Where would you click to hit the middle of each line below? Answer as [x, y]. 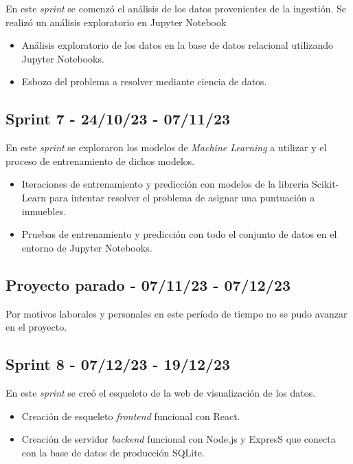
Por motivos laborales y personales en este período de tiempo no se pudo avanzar [176, 313]
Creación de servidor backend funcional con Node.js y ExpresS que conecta [179, 439]
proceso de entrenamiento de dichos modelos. [100, 161]
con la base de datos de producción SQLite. [113, 452]
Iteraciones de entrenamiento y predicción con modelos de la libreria [165, 184]
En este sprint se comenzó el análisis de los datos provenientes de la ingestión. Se [176, 8]
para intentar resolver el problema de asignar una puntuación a [182, 197]
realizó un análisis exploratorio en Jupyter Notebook [116, 22]
